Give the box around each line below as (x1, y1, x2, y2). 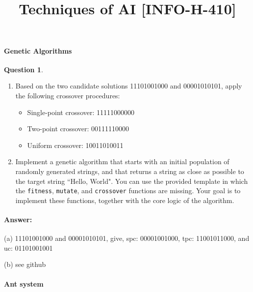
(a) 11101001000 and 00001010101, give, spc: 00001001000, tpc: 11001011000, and (4, 233, 250, 243)
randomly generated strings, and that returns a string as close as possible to (15, 166, 244, 176)
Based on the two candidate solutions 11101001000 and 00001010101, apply (15, 81, 242, 91)
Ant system (4, 278, 44, 289)
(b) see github (4, 259, 46, 269)
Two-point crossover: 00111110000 (27, 123, 129, 134)
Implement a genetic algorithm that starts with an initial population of (15, 156, 229, 167)
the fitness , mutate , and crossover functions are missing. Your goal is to (15, 185, 241, 196)
